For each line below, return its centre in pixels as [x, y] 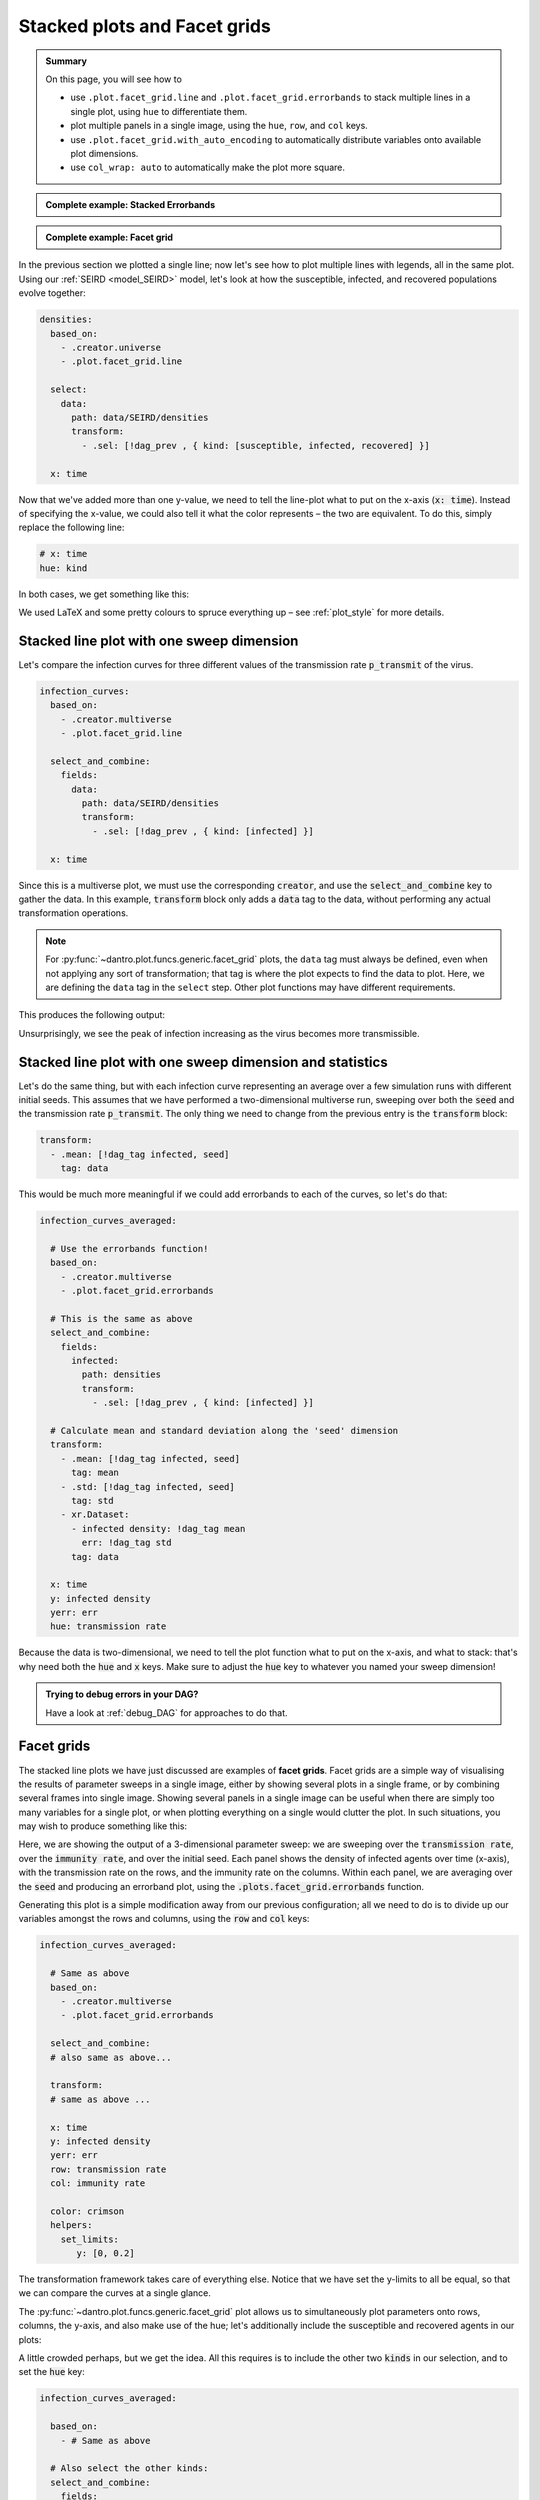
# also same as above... [111, 2057]
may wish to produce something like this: [103, 1826]
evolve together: [52, 293]
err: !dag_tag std [126, 1543]
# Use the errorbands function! [129, 1248]
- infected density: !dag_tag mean [158, 1528]
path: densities [121, 1374]
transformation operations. [73, 913]
